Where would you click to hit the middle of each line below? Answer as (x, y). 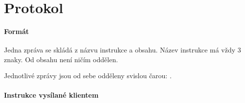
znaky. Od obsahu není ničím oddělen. (61, 59)
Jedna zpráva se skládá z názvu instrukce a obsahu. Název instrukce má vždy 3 (122, 50)
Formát (16, 31)
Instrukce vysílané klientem (51, 94)
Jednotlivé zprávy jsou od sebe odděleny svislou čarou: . (88, 76)
